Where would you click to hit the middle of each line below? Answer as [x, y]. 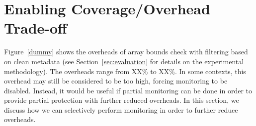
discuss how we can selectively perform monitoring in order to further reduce [121, 109]
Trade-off [36, 28]
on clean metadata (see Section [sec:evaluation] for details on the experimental [124, 61]
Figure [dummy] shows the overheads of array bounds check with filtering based [126, 52]
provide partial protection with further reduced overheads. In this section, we [122, 100]
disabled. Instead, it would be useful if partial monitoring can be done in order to [128, 90]
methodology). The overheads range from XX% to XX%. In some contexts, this [125, 71]
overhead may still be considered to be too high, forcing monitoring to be [116, 81]
